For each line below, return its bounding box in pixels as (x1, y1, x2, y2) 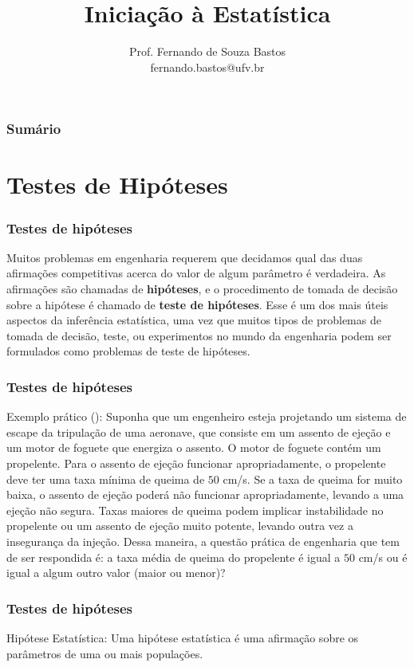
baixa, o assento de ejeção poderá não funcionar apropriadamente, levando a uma (6, 486, 404, 503)
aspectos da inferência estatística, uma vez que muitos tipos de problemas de (6, 312, 381, 328)
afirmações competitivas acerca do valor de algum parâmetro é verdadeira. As (6, 265, 386, 281)
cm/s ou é (358, 548, 408, 565)
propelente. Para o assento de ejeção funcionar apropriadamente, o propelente (6, 454, 386, 471)
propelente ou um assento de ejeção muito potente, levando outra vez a (6, 517, 353, 534)
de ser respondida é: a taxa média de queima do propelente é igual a (6, 548, 341, 565)
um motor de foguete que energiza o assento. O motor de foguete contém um (6, 439, 381, 456)
